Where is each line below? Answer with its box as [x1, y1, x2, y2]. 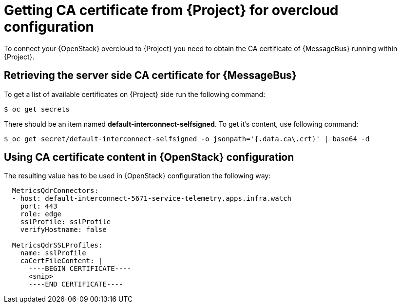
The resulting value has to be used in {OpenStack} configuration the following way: [4, 172, 271, 180]
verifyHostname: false [20, 226, 107, 234]
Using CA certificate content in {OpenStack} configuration [4, 151, 294, 164]
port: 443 [20, 202, 57, 211]
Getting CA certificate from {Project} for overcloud [4, 2, 339, 19]
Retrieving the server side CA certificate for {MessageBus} [4, 69, 297, 82]
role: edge [20, 210, 62, 218]
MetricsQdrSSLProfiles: [12, 241, 103, 249]
